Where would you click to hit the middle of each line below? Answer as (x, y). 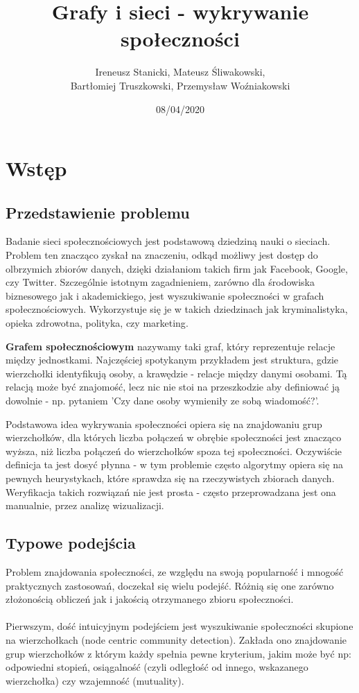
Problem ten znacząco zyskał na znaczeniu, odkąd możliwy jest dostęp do (162, 255)
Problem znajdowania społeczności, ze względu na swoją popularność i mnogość (175, 571)
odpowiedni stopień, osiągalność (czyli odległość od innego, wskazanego (157, 667)
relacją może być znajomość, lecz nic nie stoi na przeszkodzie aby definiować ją (173, 387)
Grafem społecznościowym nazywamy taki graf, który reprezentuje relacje (170, 346)
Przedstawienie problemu (98, 212)
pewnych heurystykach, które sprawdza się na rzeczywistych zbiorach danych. (170, 478)
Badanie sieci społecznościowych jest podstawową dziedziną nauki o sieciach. (168, 241)
